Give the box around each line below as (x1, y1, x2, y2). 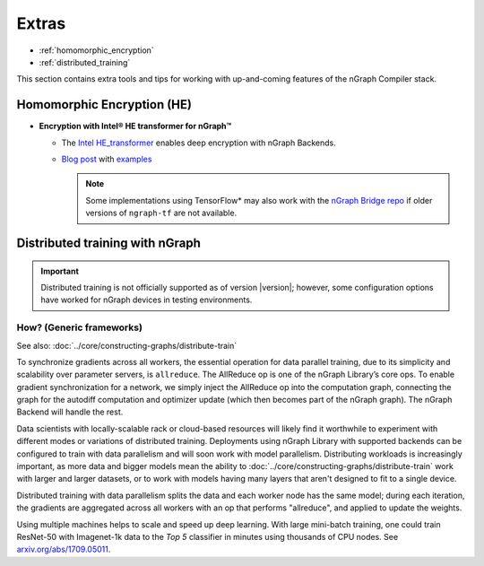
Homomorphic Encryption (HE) (16, 97, 193, 112)
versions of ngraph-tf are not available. (85, 207, 238, 219)
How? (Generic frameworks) (16, 321, 143, 334)
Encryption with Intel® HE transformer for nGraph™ (39, 121, 232, 132)
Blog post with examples (61, 153, 152, 165)
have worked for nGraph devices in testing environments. (40, 294, 253, 305)
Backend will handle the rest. (16, 406, 124, 417)
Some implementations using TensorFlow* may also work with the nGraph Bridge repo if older (85, 195, 433, 205)
